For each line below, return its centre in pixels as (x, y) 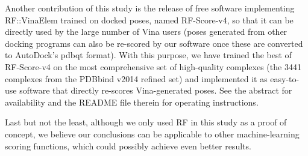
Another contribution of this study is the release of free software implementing (150, 8)
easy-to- (285, 78)
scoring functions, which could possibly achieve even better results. (128, 145)
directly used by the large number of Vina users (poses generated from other (146, 31)
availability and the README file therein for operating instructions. (132, 102)
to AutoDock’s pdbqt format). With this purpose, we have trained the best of (148, 55)
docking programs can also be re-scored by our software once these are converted (154, 43)
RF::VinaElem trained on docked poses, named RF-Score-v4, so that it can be (149, 19)
